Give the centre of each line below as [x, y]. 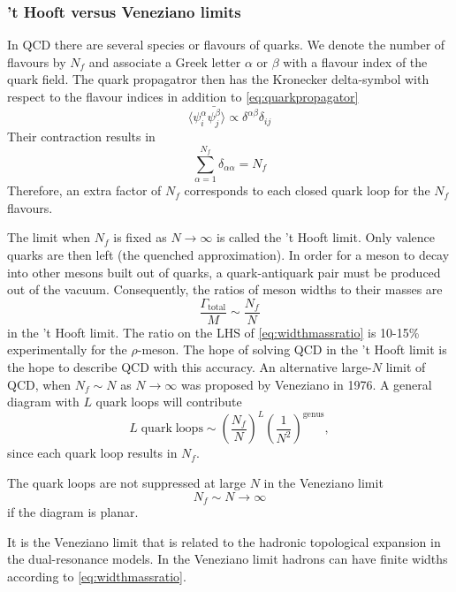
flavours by [37, 61]
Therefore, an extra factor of [84, 190]
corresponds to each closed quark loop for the [307, 190]
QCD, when [39, 384]
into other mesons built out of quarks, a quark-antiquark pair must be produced [224, 272]
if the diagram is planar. [73, 511]
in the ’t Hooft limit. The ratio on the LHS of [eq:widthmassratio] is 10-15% [213, 332]
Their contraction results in [81, 137]
